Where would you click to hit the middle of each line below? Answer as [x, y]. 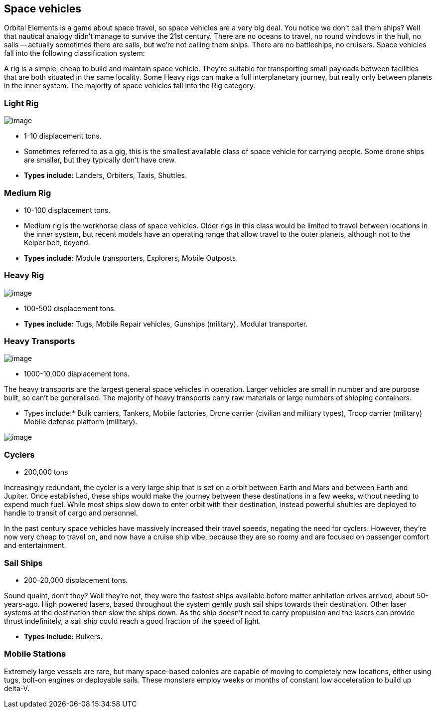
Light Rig [21, 103]
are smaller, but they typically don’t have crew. [100, 160]
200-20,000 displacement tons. [76, 580]
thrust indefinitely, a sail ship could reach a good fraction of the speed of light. [133, 621]
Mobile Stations [35, 654]
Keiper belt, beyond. [57, 242]
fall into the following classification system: [74, 53]
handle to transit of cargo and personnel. [71, 513]
